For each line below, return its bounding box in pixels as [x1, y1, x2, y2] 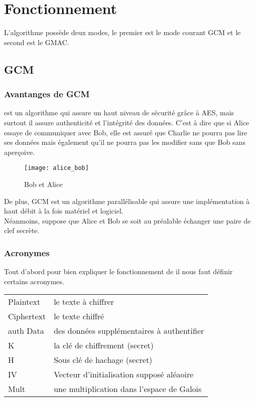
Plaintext [8, 296, 41, 308]
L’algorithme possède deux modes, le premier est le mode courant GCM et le [4, 27, 241, 38]
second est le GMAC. [4, 37, 69, 47]
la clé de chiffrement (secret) [54, 339, 154, 351]
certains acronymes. [4, 276, 64, 286]
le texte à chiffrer [54, 296, 114, 308]
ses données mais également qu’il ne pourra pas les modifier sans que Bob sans [4, 137, 245, 147]
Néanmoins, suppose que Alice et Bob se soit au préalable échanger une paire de [4, 215, 251, 226]
